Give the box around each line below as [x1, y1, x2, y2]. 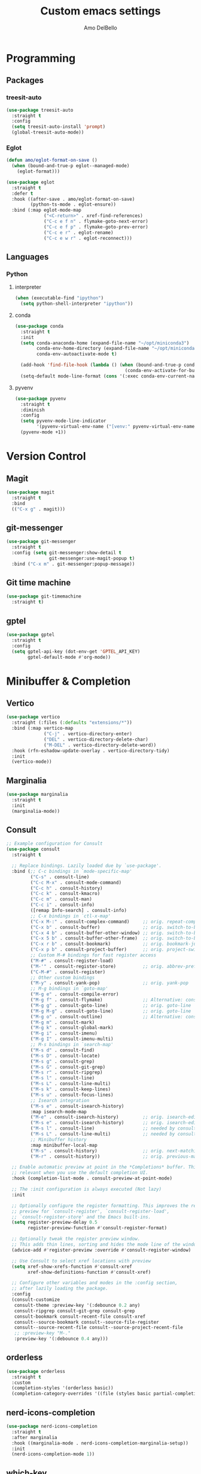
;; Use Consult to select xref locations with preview [11, 1258, 151, 1264]
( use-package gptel [6, 632, 55, 638]
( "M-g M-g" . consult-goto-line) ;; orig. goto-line [30, 1008, 191, 1014]
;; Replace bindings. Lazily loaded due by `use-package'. [11, 863, 162, 869]
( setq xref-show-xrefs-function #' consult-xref [11, 1264, 133, 1270]
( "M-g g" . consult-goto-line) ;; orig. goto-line [30, 1002, 191, 1008]
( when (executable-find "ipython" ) [14, 295, 104, 301]
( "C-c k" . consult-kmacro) [30, 891, 100, 897]
